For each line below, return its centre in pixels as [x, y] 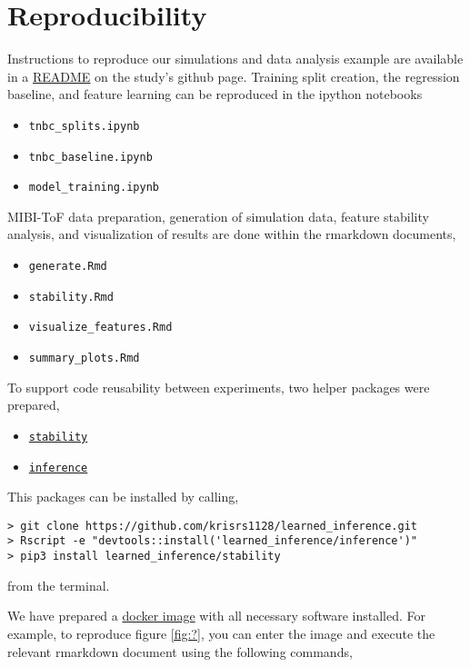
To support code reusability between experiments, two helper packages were [219, 387]
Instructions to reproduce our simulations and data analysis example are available [235, 59]
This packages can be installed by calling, [123, 497]
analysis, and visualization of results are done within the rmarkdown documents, [232, 234]
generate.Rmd [68, 267]
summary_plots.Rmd [84, 358]
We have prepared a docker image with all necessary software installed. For [216, 616]
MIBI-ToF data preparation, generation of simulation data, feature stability [218, 216]
